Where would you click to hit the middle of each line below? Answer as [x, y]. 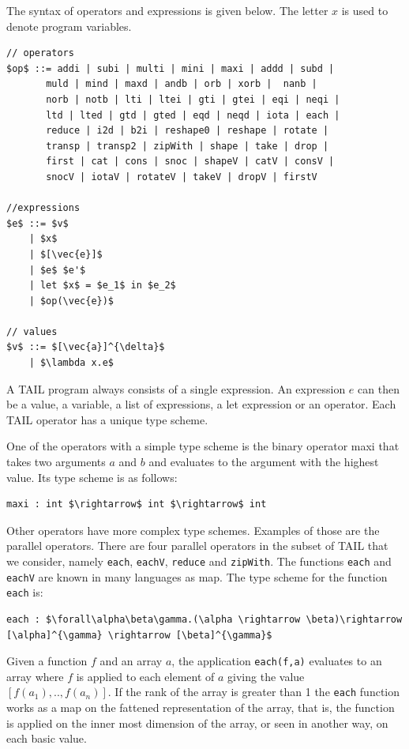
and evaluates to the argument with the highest [264, 462]
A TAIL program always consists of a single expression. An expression [176, 388]
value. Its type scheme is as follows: [92, 477]
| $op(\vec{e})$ [71, 301]
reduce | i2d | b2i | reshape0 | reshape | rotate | [188, 131]
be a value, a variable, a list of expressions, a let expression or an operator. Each [201, 404]
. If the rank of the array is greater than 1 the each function [254, 692]
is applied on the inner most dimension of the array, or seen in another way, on [197, 723]
